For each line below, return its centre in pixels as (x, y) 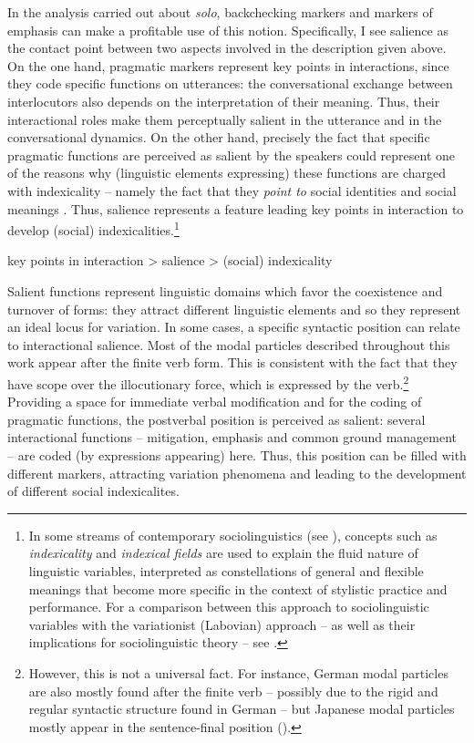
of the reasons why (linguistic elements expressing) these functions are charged (227, 173)
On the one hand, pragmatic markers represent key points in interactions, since (228, 65)
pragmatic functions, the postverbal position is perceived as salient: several (216, 419)
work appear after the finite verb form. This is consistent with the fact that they (232, 362)
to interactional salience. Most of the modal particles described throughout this (229, 344)
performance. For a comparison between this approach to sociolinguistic (229, 607)
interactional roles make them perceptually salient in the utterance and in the (225, 119)
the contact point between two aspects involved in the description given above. (227, 48)
